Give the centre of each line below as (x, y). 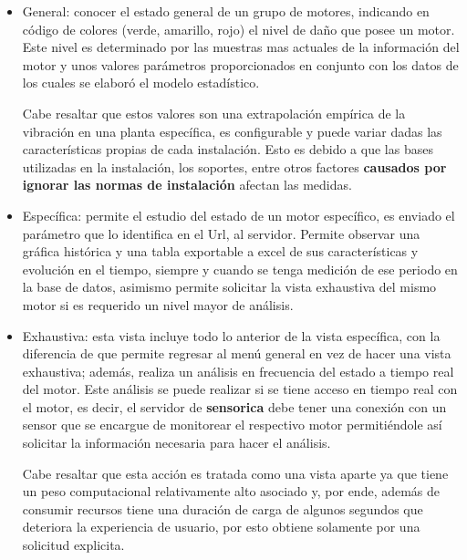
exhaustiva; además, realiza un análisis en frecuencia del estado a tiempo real (238, 371)
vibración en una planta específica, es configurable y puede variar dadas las (232, 131)
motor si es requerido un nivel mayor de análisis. (158, 304)
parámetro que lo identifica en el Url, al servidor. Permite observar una (221, 233)
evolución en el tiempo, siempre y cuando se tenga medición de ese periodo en (240, 269)
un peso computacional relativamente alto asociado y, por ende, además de (231, 491)
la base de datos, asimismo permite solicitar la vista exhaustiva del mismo (229, 287)
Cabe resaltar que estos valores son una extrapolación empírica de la (214, 113)
